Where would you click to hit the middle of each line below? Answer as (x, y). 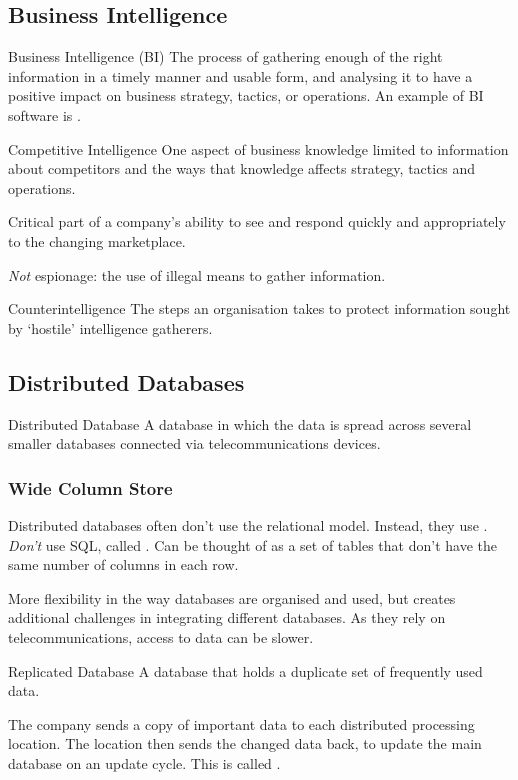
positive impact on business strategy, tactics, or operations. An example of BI (246, 95)
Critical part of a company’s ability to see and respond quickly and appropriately (257, 221)
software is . (44, 114)
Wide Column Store (90, 487)
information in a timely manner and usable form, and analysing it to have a (240, 75)
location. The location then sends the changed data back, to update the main (245, 743)
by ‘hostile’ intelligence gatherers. (110, 327)
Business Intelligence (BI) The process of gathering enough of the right (225, 56)
